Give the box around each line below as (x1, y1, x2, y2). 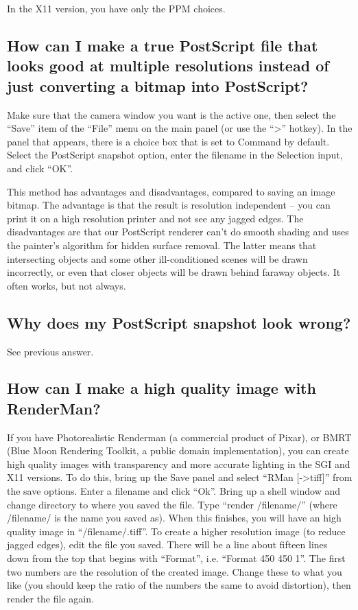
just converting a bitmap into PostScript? (7, 75, 309, 96)
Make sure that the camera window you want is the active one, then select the (7, 107, 336, 121)
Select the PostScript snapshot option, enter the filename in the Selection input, (7, 148, 343, 162)
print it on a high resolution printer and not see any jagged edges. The (7, 211, 304, 225)
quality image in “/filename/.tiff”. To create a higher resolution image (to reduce (7, 524, 346, 538)
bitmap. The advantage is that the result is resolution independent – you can (7, 198, 331, 212)
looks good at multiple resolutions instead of (7, 55, 329, 76)
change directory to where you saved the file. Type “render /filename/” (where (7, 497, 337, 511)
